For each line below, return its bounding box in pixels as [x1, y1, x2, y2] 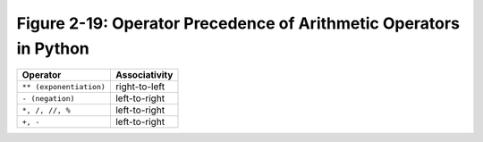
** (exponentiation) [21, 81, 106, 91]
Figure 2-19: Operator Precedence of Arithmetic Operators [16, 13, 461, 33]
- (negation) [21, 94, 75, 103]
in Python [16, 38, 89, 58]
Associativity [114, 69, 174, 81]
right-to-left [114, 80, 165, 93]
